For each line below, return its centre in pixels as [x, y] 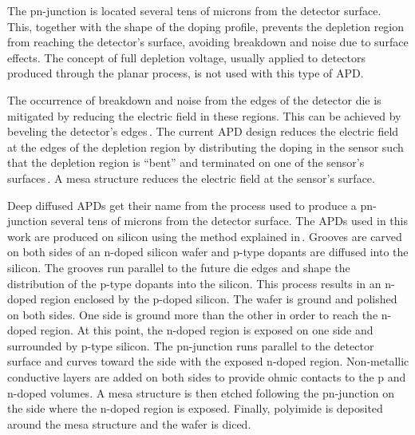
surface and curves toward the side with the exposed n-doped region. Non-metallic [208, 361]
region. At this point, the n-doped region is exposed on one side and [207, 330]
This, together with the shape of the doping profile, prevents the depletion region [206, 26]
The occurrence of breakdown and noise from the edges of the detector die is [194, 99]
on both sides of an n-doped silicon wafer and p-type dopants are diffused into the [208, 252]
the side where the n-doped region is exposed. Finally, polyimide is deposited [195, 408]
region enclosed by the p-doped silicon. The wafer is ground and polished [219, 299]
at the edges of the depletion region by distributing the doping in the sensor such [206, 146]
